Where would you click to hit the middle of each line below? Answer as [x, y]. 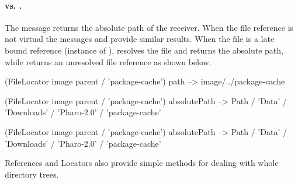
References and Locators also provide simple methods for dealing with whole [142, 163]
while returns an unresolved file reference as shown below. [108, 61]
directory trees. [32, 174]
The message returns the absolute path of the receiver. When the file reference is [149, 27]
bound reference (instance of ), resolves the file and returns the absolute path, [144, 50]
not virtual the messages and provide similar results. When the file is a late [140, 39]
